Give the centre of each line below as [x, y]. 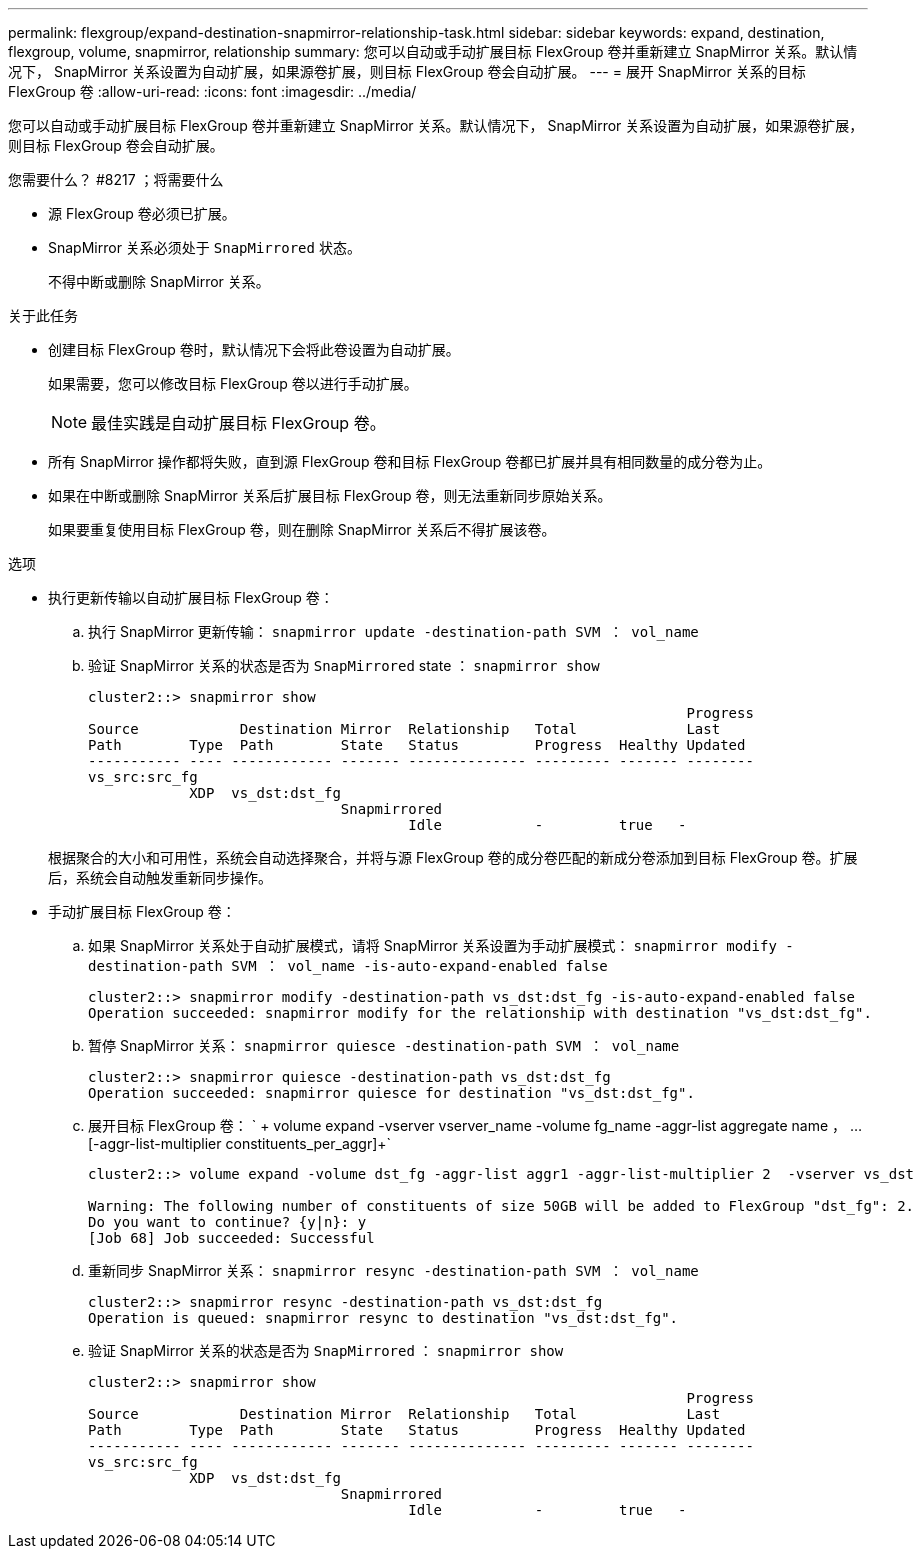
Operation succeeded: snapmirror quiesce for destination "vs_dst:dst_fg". [391, 1093]
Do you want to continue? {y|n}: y [227, 1222]
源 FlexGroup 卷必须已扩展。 [142, 213]
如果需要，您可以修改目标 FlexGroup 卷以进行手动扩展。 [233, 383]
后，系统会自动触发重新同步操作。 [160, 877]
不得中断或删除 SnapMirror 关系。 [159, 281]
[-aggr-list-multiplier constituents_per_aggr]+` [240, 1143]
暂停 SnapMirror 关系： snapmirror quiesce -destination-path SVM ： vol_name [384, 1045]
